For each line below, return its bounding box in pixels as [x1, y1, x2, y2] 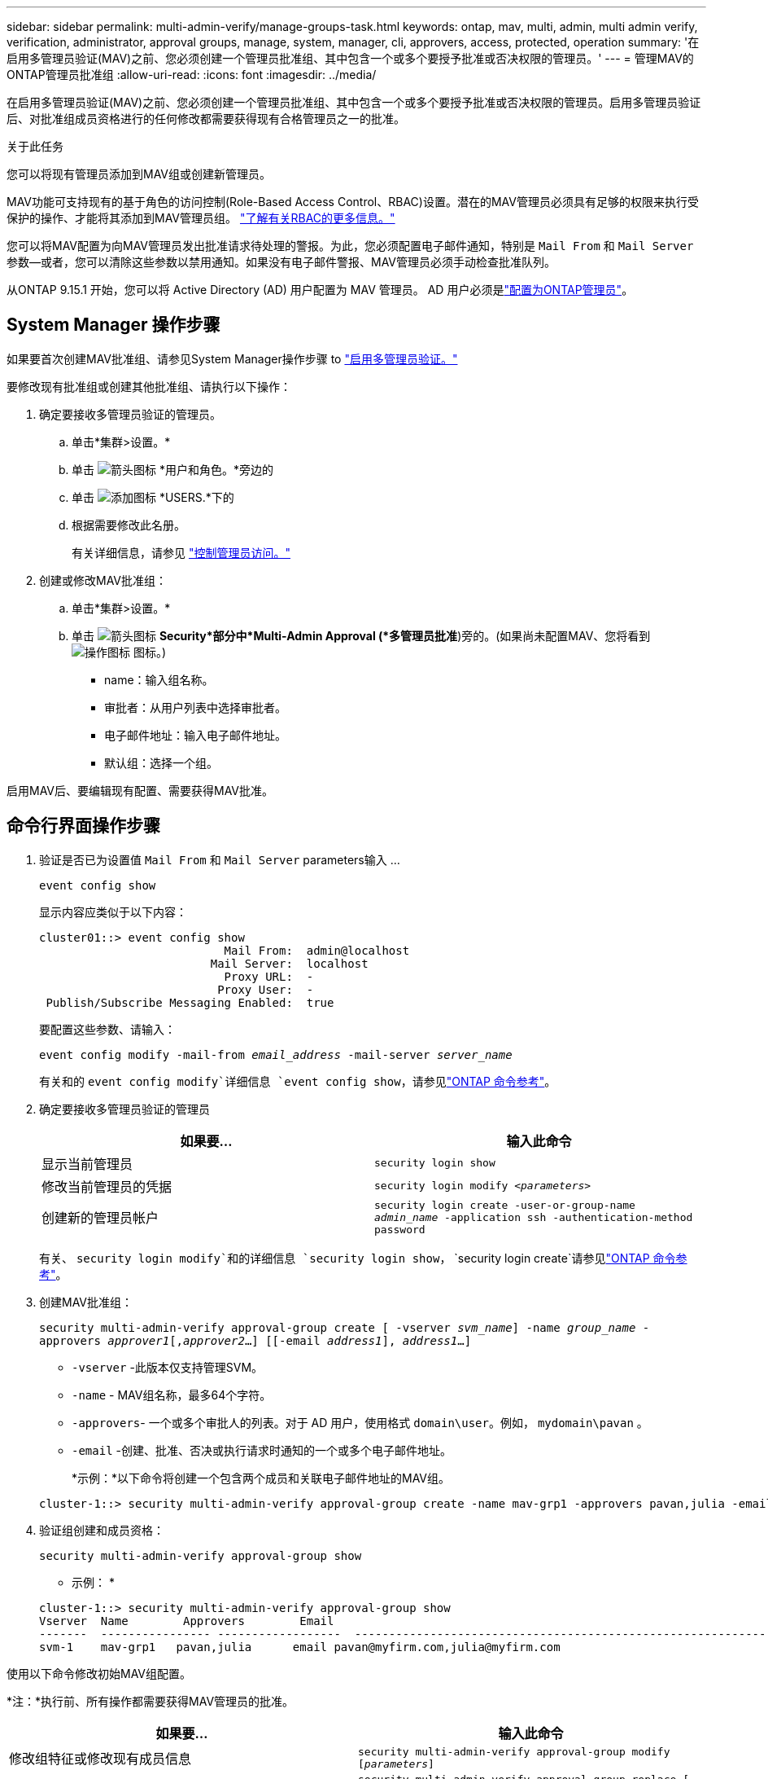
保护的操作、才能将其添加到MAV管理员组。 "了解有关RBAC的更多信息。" [7, 211, 395, 225]
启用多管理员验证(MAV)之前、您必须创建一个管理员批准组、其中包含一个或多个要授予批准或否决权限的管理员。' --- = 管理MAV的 [7, 51, 694, 65]
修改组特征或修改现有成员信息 [9, 1750, 192, 1767]
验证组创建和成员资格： [39, 1522, 164, 1537]
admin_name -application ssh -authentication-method [374, 1210, 693, 1223]
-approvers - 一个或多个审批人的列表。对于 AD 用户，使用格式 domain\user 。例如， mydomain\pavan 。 [72, 1415, 648, 1430]
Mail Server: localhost [210, 956, 369, 970]
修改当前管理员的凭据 [41, 1178, 172, 1195]
